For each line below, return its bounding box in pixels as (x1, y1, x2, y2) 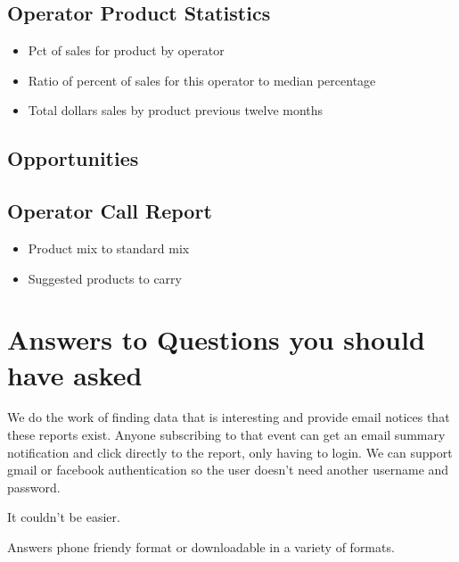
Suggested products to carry (28, 269, 182, 287)
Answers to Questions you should (7, 321, 425, 358)
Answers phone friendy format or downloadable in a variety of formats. (7, 538, 395, 557)
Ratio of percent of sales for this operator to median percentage (28, 70, 376, 89)
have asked (7, 356, 143, 393)
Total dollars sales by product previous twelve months (28, 101, 324, 120)
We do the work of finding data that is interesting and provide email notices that (7, 408, 450, 426)
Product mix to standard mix (28, 238, 190, 257)
